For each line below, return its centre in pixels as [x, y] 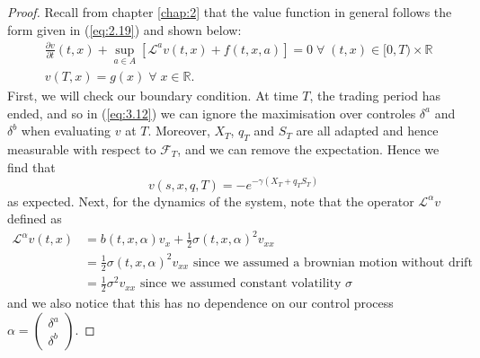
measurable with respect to [82, 148]
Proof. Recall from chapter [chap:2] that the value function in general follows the [230, 12]
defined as [35, 218]
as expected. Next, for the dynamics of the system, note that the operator [211, 201]
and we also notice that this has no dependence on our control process [200, 302]
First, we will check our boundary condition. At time [153, 95]
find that [31, 166]
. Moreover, [179, 131]
